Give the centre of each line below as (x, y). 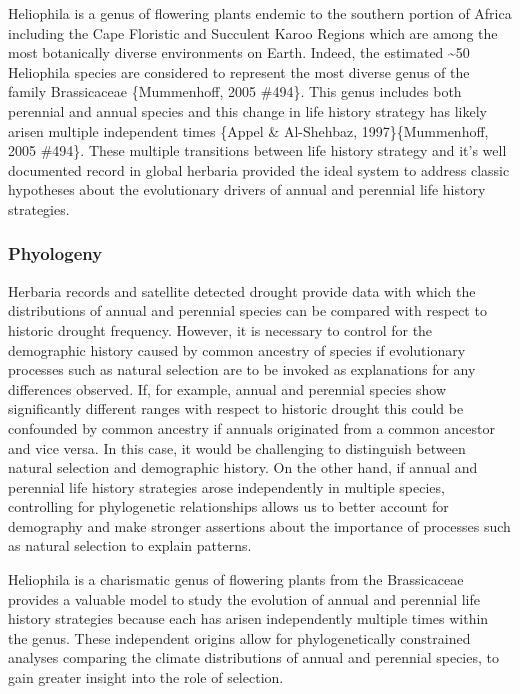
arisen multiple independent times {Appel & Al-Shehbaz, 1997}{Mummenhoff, (248, 130)
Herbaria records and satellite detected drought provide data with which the (242, 290)
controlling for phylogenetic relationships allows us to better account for (228, 506)
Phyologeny (55, 253)
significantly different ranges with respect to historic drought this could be (236, 408)
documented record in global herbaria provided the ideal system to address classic (259, 169)
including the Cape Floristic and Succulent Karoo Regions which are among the (253, 32)
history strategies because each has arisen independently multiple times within (248, 618)
